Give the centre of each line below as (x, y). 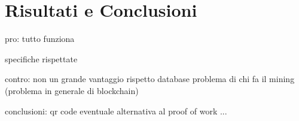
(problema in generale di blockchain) (72, 90)
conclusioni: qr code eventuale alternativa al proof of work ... (116, 111)
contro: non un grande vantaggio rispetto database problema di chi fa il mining (150, 79)
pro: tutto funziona (40, 39)
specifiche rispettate (41, 58)
